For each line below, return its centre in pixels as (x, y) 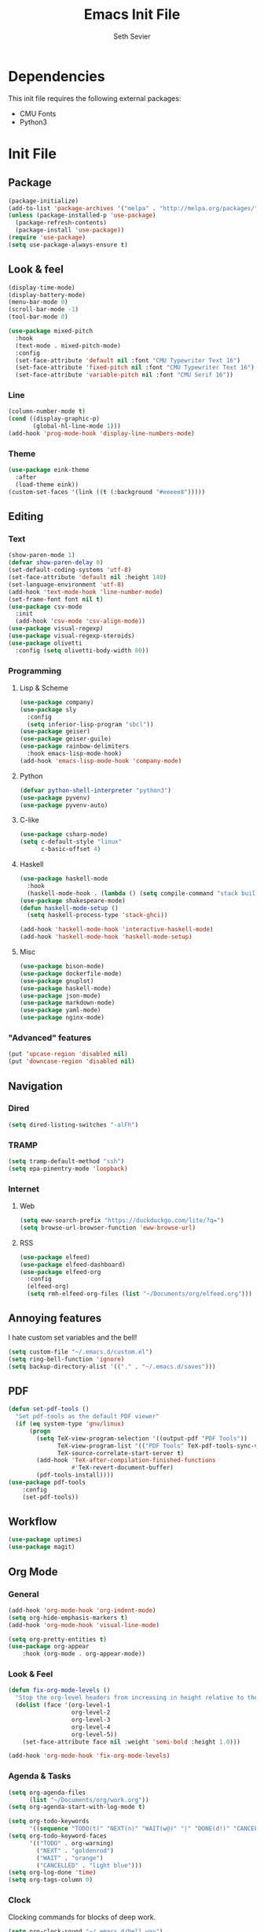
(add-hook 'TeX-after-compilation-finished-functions (126, 1460)
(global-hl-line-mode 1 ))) (77, 426)
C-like (29, 820)
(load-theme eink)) (47, 485)
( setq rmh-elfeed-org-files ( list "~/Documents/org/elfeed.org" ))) (140, 1294)
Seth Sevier (132, 36)
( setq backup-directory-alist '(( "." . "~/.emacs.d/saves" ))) (112, 1366)
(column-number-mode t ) (47, 411)
